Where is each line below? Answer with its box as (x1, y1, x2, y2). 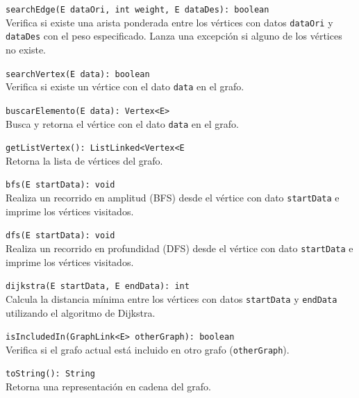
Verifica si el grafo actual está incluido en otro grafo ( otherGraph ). (6, 342, 290, 356)
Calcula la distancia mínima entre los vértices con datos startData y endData (6, 291, 337, 306)
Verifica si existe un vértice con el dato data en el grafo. (6, 79, 244, 94)
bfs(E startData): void (6, 180, 115, 190)
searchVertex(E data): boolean (6, 69, 150, 79)
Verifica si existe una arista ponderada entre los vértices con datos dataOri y (6, 15, 333, 29)
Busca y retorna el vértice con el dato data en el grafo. (6, 116, 239, 131)
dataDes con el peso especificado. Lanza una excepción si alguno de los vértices (6, 28, 342, 43)
